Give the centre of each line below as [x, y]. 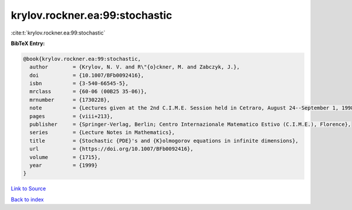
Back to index [27, 199]
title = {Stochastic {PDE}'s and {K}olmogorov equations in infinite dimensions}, [164, 141]
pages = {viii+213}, [72, 116]
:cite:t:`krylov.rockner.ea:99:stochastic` [58, 33]
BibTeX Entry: [28, 43]
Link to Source [28, 189]
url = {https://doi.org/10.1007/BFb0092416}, [111, 149]
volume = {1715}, [65, 157]
